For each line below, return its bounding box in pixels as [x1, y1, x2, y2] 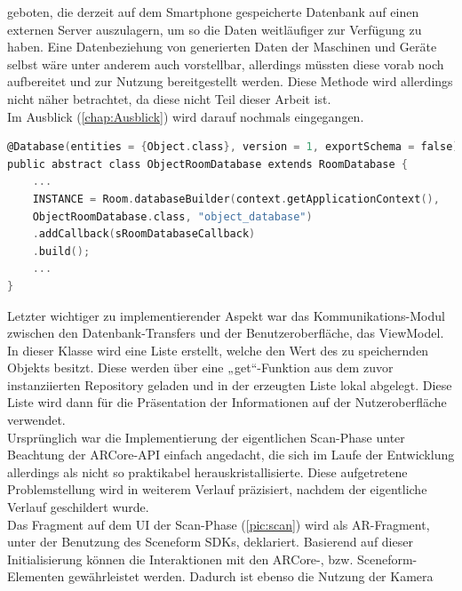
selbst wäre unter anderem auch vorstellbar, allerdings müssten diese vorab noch [7, 54, 444, 73]
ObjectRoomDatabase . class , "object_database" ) [32, 210, 313, 223]
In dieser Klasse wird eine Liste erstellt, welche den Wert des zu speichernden [7, 340, 429, 359]
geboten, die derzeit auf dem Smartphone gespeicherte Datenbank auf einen [7, 3, 419, 20]
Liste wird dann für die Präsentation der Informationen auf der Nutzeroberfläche [7, 393, 447, 411]
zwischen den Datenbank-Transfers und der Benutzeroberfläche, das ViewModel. [7, 323, 444, 342]
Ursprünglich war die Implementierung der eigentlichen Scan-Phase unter [7, 427, 405, 446]
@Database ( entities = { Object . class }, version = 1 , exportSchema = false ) [7, 140, 459, 154]
